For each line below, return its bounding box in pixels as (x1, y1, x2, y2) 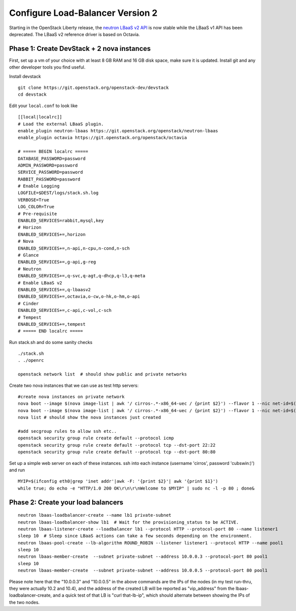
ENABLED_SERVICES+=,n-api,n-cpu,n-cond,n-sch (18, 245, 130, 251)
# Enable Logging (18, 183, 60, 189)
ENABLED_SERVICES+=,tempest (18, 321, 86, 327)
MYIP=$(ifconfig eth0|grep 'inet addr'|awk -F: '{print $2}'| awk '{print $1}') (18, 479, 219, 484)
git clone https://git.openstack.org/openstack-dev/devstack (18, 85, 169, 91)
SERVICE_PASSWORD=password (18, 169, 83, 175)
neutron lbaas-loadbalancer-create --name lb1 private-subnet (18, 512, 172, 518)
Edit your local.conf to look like (9, 103, 78, 109)
